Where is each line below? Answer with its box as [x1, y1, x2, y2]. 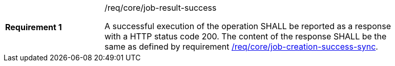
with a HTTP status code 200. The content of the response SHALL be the [105, 31, 387, 41]
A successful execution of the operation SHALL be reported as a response [105, 21, 391, 31]
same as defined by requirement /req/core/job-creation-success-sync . [105, 41, 378, 52]
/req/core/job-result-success [105, 3, 217, 13]
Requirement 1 [5, 22, 62, 32]
